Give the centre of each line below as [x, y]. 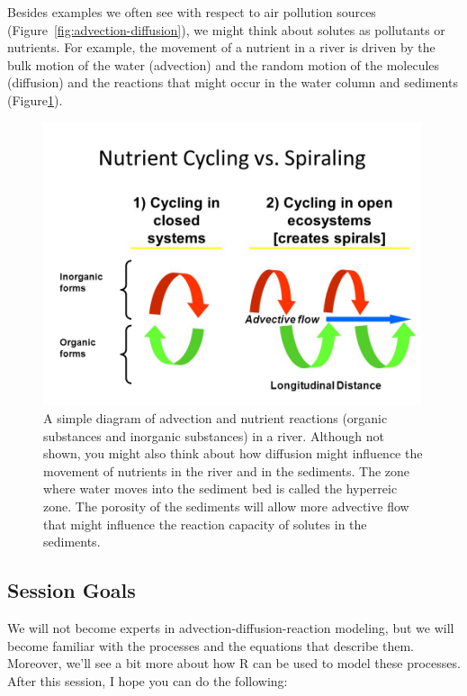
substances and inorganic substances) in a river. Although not [214, 435]
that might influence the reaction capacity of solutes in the [205, 524]
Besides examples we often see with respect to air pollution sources [192, 12]
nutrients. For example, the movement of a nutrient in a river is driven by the [221, 47]
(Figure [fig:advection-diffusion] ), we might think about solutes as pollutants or [226, 29]
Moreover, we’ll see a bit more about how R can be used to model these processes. [234, 663]
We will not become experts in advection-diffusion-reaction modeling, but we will [231, 627]
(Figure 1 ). [35, 99]
